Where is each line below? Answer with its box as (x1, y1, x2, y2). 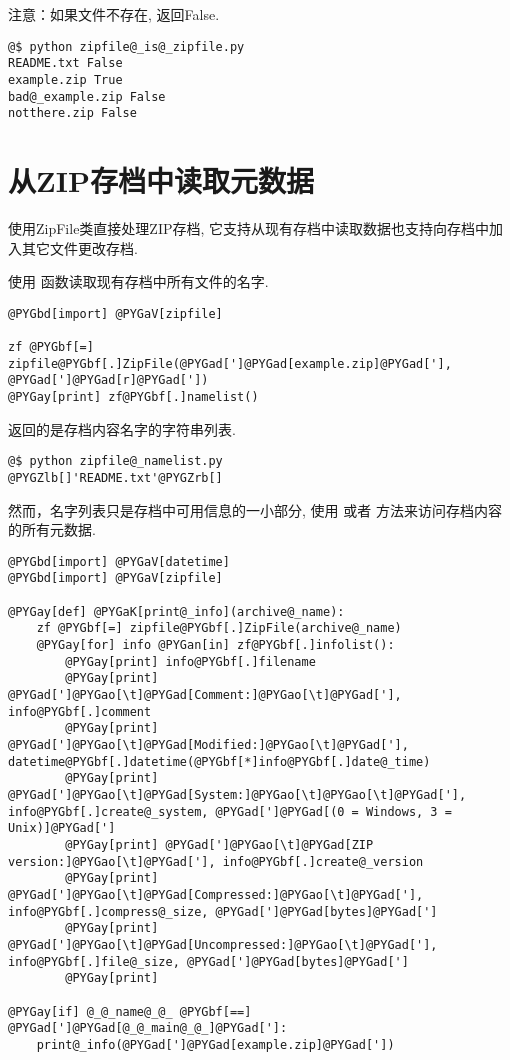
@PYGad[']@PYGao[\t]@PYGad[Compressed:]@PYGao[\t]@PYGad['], (8, 887, 424, 902)
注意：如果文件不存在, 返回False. (8, 4, 220, 24)
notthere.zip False (8, 106, 137, 121)
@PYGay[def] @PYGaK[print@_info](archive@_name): (8, 604, 345, 619)
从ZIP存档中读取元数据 (8, 160, 314, 201)
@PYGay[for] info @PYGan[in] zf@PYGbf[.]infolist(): (36, 638, 395, 653)
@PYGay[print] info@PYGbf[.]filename (65, 654, 316, 669)
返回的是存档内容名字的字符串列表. (8, 418, 236, 439)
